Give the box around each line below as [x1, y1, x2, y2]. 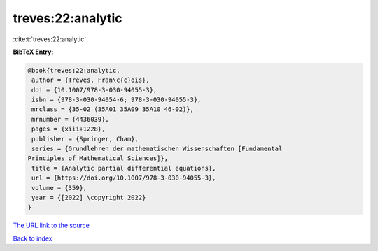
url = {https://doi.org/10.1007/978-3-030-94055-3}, [31, 174, 216, 182]
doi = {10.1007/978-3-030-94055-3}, [31, 86, 157, 94]
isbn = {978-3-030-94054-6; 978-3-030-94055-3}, [31, 96, 202, 104]
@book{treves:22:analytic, [27, 66, 120, 74]
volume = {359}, [31, 184, 87, 192]
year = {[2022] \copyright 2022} [31, 194, 146, 201]
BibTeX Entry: [13, 48, 54, 56]
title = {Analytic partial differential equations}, [31, 164, 216, 172]
